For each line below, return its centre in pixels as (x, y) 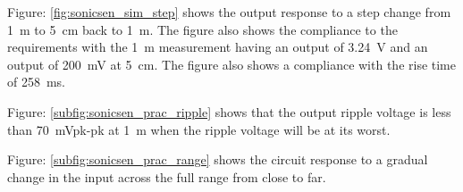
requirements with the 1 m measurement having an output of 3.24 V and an (218, 47)
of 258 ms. (37, 82)
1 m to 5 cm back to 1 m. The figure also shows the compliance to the (202, 29)
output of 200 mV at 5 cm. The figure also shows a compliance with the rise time (231, 64)
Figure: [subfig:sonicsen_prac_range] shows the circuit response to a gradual (218, 159)
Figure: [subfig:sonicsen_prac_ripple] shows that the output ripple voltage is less (229, 111)
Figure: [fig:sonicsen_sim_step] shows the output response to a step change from (229, 12)
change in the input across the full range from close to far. (167, 176)
